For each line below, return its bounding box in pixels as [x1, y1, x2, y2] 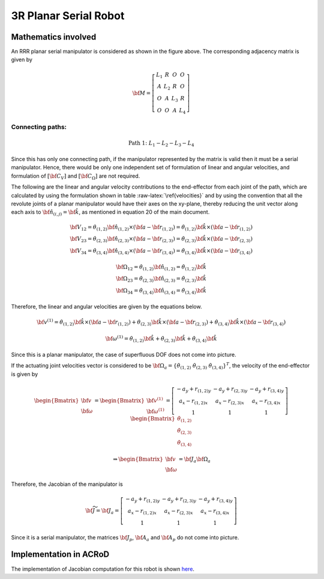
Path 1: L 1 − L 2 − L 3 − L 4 [128, 140, 194, 148]
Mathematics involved [11, 32, 97, 42]
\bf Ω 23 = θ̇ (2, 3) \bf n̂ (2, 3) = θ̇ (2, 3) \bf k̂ [116, 275, 207, 283]
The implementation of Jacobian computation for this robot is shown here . [11, 565, 195, 572]
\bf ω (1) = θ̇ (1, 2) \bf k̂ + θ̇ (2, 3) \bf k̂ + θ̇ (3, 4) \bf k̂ [105, 334, 217, 344]
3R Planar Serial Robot [11, 9, 125, 22]
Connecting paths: [11, 123, 67, 132]
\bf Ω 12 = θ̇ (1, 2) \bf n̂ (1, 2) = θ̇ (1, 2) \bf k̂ [116, 263, 207, 271]
